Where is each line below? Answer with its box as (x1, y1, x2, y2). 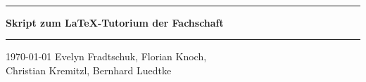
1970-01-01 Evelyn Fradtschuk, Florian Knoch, (6, 49, 207, 64)
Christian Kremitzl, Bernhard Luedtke (6, 62, 172, 77)
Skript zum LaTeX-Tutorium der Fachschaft (6, 15, 224, 29)
